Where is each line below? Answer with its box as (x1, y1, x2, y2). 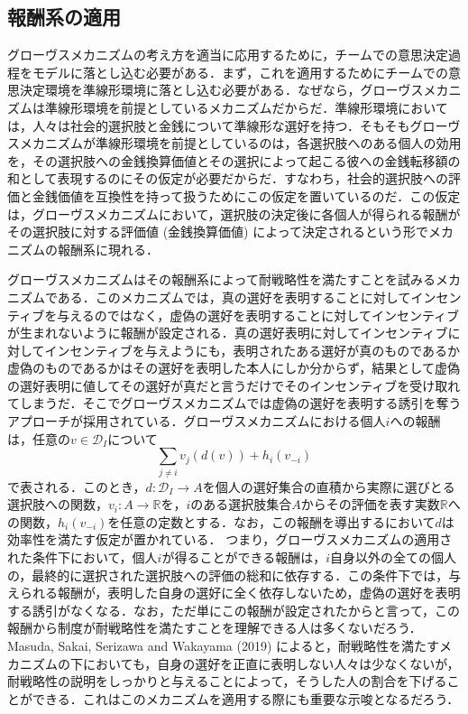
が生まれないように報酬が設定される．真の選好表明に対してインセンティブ (7, 323, 448, 342)
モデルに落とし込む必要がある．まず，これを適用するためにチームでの (32, 62, 448, 81)
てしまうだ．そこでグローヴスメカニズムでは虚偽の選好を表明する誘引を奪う (7, 394, 462, 413)
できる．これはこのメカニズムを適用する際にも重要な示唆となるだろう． (32, 689, 460, 708)
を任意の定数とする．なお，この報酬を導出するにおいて (107, 512, 436, 531)
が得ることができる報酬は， (161, 547, 326, 566)
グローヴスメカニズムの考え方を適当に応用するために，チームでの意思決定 (7, 45, 448, 64)
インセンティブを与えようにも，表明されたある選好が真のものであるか (44, 340, 461, 359)
